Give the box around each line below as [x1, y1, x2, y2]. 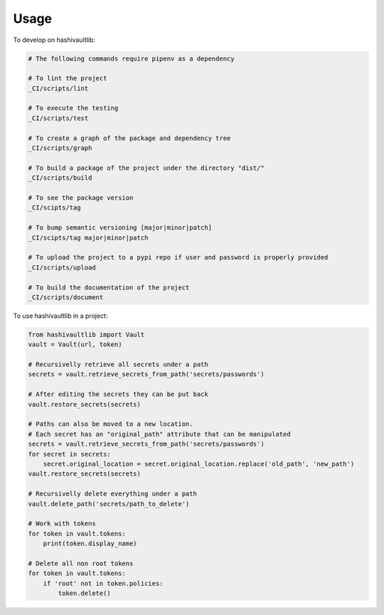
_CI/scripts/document [28, 293, 104, 301]
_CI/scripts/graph [28, 144, 92, 152]
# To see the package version [28, 194, 134, 202]
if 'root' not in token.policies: [43, 579, 164, 587]
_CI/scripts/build [28, 174, 92, 182]
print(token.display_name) [43, 540, 138, 547]
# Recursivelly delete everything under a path [28, 490, 197, 498]
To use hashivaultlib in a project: [13, 311, 108, 320]
